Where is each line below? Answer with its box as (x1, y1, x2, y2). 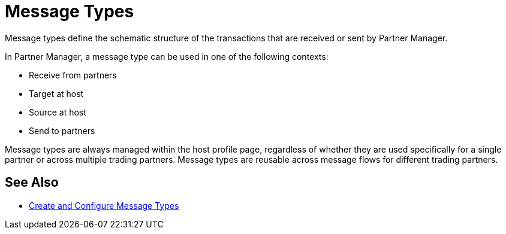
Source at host (29, 107, 86, 117)
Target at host (29, 88, 84, 99)
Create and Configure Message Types (29, 200, 179, 211)
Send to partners (29, 125, 95, 136)
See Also (5, 175, 59, 190)
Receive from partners (29, 69, 117, 80)
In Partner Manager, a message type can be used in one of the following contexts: (5, 51, 329, 62)
